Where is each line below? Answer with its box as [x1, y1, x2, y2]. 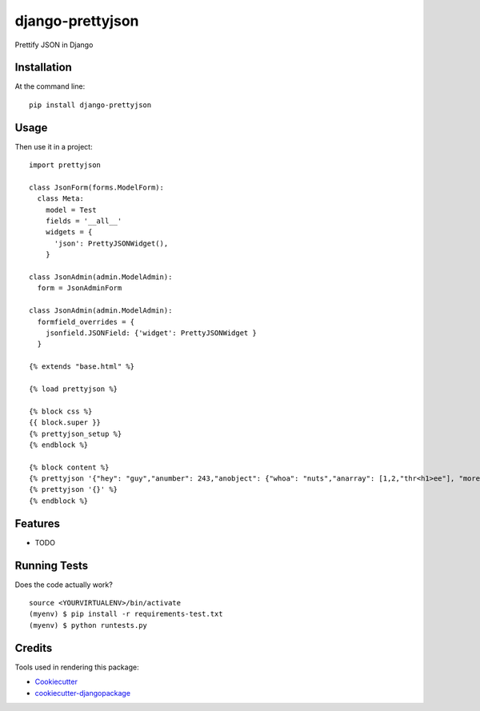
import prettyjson [29, 161, 102, 170]
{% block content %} [29, 462, 110, 472]
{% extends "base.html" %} [29, 362, 135, 371]
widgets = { [45, 228, 93, 237]
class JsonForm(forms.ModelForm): [29, 182, 164, 192]
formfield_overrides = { [37, 317, 135, 326]
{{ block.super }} [29, 418, 102, 427]
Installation [14, 61, 72, 74]
